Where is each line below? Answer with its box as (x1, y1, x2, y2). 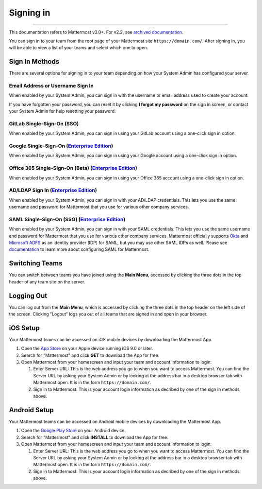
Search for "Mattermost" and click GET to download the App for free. (21, 352, 160, 358)
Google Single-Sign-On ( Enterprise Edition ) (9, 142, 114, 149)
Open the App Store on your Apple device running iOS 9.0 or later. (21, 346, 153, 351)
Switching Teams (9, 259, 63, 267)
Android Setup (9, 406, 54, 414)
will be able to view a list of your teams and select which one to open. (9, 45, 148, 51)
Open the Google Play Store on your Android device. (21, 428, 126, 434)
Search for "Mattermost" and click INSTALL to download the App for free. (21, 434, 168, 440)
